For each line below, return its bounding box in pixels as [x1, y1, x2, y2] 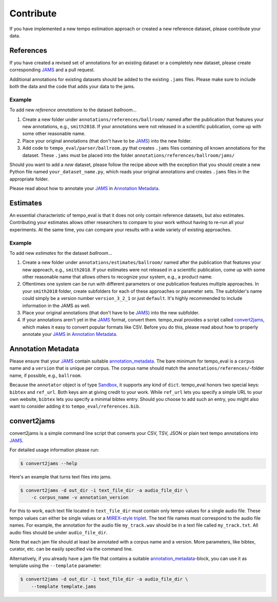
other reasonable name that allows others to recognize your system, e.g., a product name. [22, 274, 213, 280]
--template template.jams [31, 584, 96, 589]
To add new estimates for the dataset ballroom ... [9, 250, 112, 256]
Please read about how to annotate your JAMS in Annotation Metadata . [9, 185, 160, 192]
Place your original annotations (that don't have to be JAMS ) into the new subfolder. [22, 310, 200, 316]
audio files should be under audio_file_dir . [9, 529, 108, 535]
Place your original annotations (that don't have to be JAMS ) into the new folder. [22, 137, 192, 144]
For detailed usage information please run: [9, 447, 100, 453]
